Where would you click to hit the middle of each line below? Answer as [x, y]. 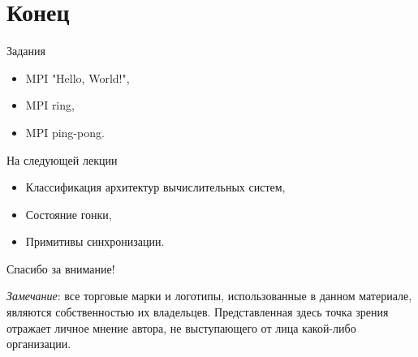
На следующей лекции [62, 159]
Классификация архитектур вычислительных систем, [155, 187]
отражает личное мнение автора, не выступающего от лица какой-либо [181, 327]
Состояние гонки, [69, 214]
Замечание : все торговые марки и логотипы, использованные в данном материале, [209, 296]
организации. [39, 344]
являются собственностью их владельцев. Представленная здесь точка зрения [198, 312]
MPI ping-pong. [65, 132]
